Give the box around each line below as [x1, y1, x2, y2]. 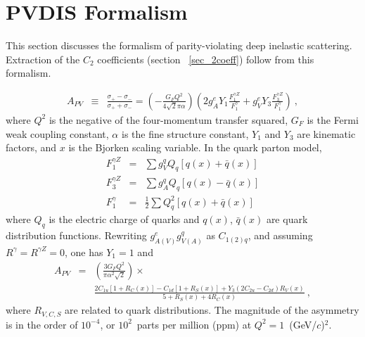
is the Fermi [307, 112, 359, 127]
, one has [65, 244, 103, 259]
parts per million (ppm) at [136, 317, 252, 331]
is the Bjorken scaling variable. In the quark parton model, [68, 140, 322, 155]
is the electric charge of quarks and [49, 212, 200, 227]
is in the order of [6, 317, 78, 331]
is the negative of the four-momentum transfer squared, [49, 112, 288, 127]
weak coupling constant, [6, 126, 109, 141]
